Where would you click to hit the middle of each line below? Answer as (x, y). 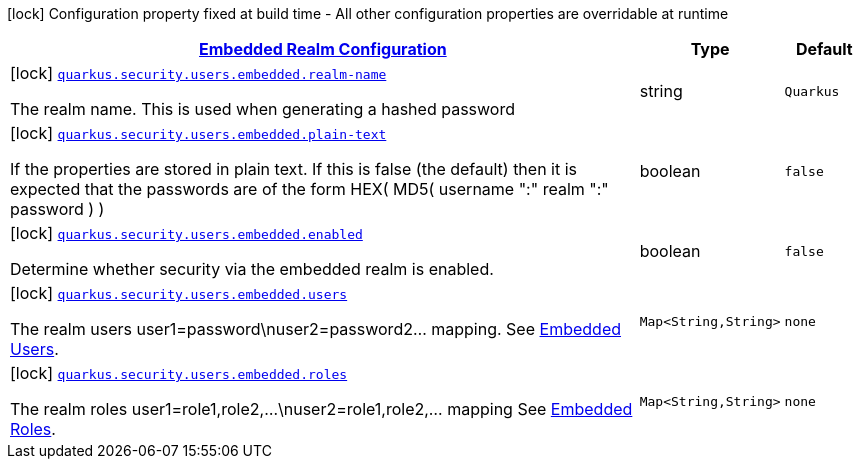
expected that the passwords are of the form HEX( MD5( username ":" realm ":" (309, 189)
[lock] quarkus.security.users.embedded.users (179, 293)
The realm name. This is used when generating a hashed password (262, 109)
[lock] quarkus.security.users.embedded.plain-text (198, 133)
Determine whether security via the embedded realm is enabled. (252, 269)
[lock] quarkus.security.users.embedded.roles (179, 373)
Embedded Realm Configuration (323, 49)
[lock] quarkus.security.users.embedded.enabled (186, 233)
